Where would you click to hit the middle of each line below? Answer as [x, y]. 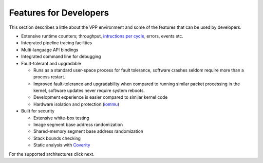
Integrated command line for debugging [61, 56]
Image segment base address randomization [78, 125]
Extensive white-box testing [61, 118]
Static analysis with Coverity [62, 145]
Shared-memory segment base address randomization [88, 131]
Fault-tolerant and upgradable [51, 63]
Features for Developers [59, 13]
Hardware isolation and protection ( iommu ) [76, 104]
